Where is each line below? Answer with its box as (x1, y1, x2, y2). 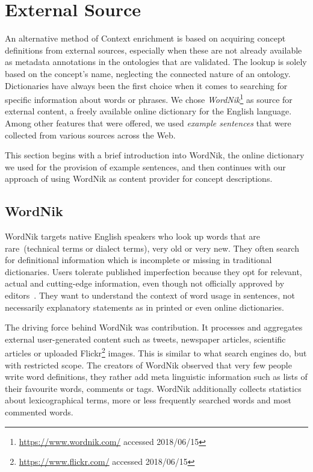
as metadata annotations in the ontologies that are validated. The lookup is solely (5, 55, 307, 68)
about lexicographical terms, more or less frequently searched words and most (5, 394, 291, 406)
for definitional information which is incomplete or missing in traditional (5, 253, 272, 266)
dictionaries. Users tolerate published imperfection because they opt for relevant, (5, 265, 302, 278)
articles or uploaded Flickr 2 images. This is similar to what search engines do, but (5, 345, 307, 359)
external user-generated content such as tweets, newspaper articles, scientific (5, 332, 286, 345)
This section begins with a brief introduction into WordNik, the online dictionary (5, 149, 305, 161)
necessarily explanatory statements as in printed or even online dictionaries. (5, 300, 284, 313)
